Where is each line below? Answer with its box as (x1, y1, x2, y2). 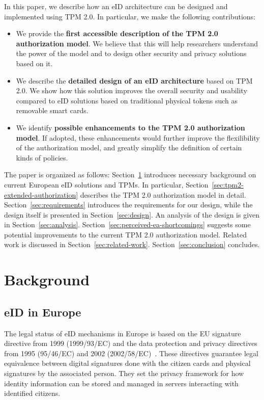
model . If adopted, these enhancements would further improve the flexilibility (16, 132, 260, 143)
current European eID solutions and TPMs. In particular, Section (4, 179, 209, 190)
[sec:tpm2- (212, 179, 244, 190)
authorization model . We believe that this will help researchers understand (16, 38, 258, 48)
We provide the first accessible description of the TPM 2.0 (16, 28, 218, 39)
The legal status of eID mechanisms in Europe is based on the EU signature (4, 328, 241, 338)
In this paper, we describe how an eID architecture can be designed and (4, 1, 228, 11)
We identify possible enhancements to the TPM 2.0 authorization (16, 122, 245, 132)
